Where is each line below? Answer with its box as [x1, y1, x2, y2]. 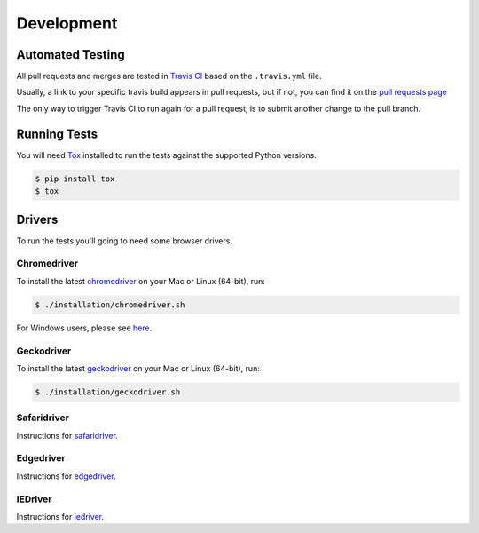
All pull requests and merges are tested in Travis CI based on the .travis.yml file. [16, 71, 322, 82]
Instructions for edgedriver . [16, 471, 116, 481]
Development [16, 13, 118, 33]
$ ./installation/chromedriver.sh [35, 299, 185, 310]
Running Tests [16, 126, 98, 141]
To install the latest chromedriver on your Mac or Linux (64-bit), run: [16, 275, 266, 286]
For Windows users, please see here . [16, 322, 153, 333]
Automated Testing [16, 47, 126, 62]
